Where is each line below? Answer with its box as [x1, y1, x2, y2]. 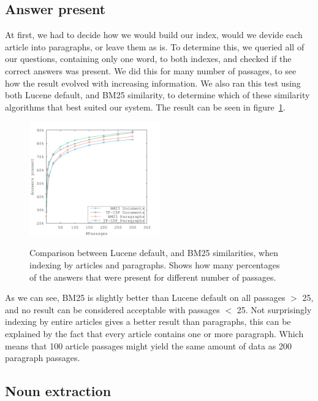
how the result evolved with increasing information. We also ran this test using [5, 76, 301, 89]
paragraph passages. [5, 351, 80, 364]
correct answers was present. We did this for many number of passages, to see [5, 64, 297, 77]
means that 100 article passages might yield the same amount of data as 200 [5, 339, 292, 352]
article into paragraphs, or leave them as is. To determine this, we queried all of [5, 40, 305, 53]
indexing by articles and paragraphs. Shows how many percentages [29, 259, 280, 271]
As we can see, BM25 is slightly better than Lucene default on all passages [5, 291, 286, 304]
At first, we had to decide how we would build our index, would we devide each [5, 28, 303, 41]
